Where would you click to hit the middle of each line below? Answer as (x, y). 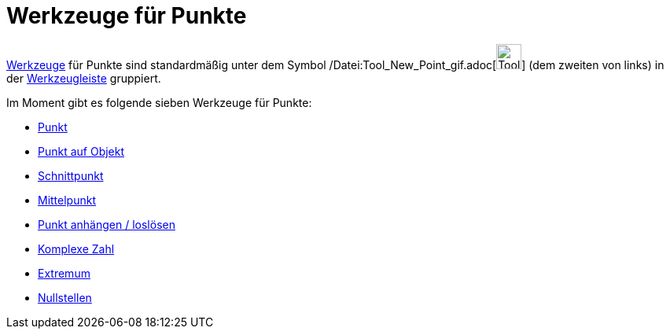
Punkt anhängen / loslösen (107, 224)
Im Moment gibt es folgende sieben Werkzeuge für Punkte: (159, 102)
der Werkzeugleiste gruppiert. (84, 78)
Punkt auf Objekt (81, 151)
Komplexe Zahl (76, 248)
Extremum (64, 273)
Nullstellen (65, 297)
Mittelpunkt (67, 200)
